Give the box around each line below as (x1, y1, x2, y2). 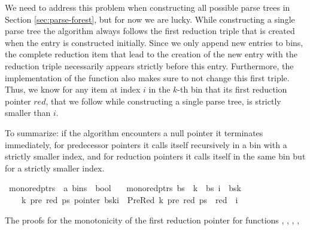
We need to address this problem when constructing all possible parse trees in (5, 1, 290, 13)
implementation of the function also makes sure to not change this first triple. (5, 71, 290, 84)
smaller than (5, 106, 51, 119)
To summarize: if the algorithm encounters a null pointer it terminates (5, 126, 263, 139)
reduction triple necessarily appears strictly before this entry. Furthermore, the (5, 59, 294, 72)
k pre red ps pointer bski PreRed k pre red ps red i (21, 193, 238, 206)
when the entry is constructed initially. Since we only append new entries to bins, (5, 36, 303, 48)
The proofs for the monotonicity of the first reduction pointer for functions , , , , (5, 213, 300, 226)
